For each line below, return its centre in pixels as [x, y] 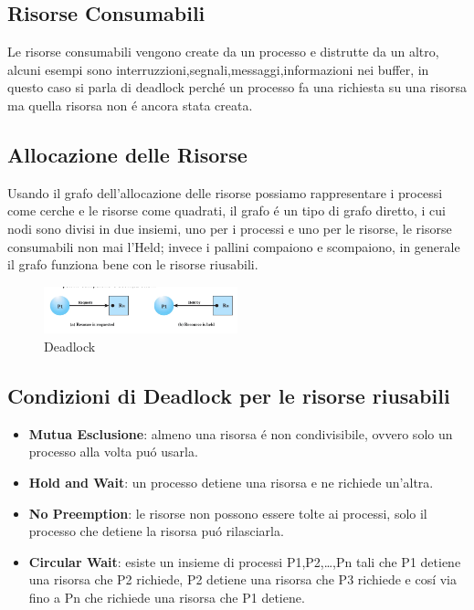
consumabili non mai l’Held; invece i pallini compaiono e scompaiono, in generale [234, 246]
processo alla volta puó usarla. [113, 452]
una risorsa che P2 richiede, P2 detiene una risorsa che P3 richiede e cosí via [243, 579]
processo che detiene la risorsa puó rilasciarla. [156, 531]
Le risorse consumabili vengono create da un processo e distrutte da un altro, [223, 52]
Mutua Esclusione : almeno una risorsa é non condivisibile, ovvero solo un [241, 433]
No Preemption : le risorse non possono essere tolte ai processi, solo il [228, 513]
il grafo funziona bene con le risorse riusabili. [133, 264]
